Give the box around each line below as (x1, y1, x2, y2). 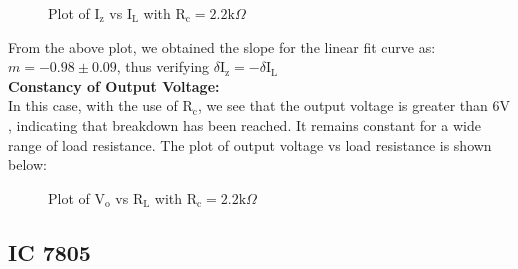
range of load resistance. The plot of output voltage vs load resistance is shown (8, 134, 492, 155)
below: (8, 154, 47, 175)
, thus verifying (116, 56, 210, 77)
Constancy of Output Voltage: (8, 75, 220, 96)
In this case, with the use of (8, 95, 178, 116)
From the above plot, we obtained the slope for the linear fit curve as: (8, 36, 436, 57)
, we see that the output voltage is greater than (197, 95, 488, 116)
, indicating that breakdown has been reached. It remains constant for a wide (8, 114, 481, 135)
